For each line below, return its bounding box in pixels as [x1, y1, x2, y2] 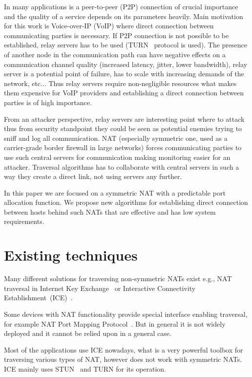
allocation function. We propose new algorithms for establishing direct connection [4, 197, 248, 207]
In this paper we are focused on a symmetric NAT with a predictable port [4, 187, 226, 198]
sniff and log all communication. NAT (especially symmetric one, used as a [4, 133, 228, 143]
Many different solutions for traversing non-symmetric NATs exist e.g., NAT [4, 273, 232, 284]
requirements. [4, 216, 44, 226]
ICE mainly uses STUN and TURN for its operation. [4, 363, 167, 374]
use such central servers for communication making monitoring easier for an [4, 152, 231, 162]
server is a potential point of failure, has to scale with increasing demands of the [4, 68, 244, 79]
